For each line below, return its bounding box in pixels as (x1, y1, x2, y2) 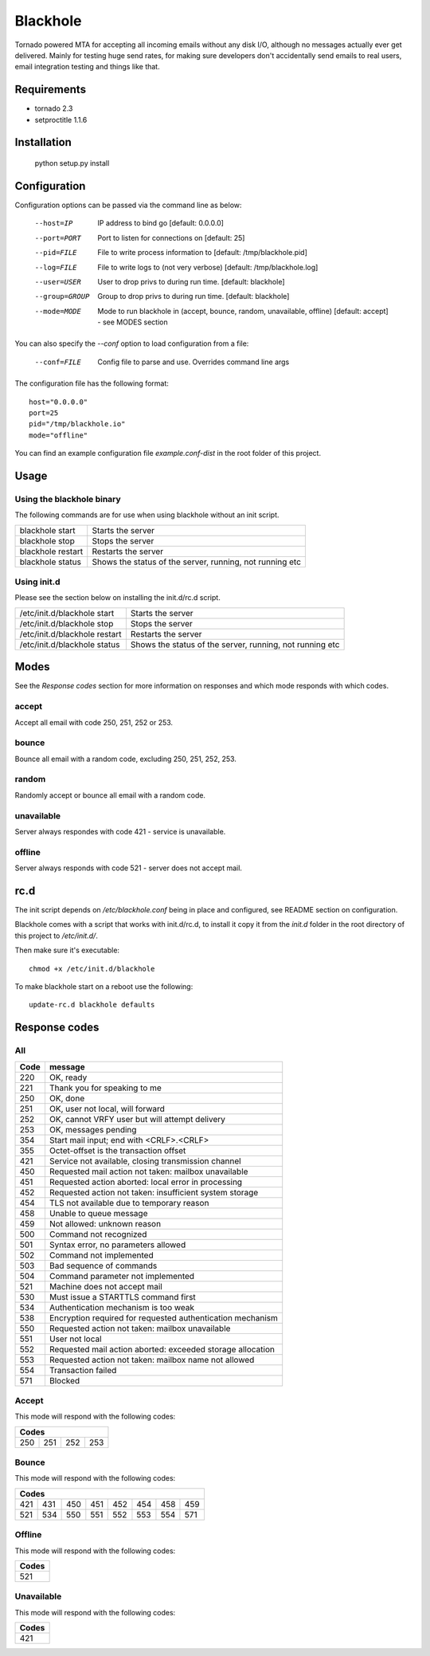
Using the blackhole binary (14, 493, 121, 504)
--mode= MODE (34, 307, 81, 316)
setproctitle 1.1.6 (34, 115, 88, 124)
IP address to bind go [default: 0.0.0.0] (97, 218, 225, 228)
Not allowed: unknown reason (49, 1218, 162, 1229)
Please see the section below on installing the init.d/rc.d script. (14, 593, 221, 602)
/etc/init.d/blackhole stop (19, 618, 114, 629)
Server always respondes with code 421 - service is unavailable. (14, 826, 226, 836)
